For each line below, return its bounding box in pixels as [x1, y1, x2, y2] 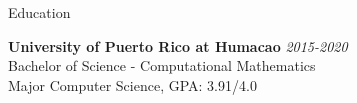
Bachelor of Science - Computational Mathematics [8, 55, 316, 76]
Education [8, 2, 71, 22]
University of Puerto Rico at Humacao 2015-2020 [8, 35, 348, 56]
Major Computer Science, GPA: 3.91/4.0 [8, 74, 257, 95]
